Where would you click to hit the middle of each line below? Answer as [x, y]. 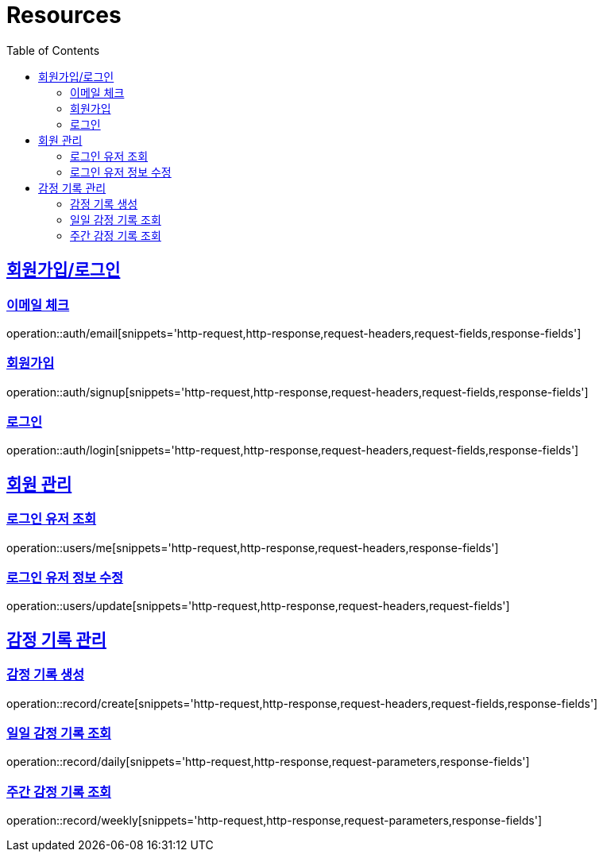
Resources [64, 15]
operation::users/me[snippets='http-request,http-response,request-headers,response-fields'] [253, 547]
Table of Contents [53, 50]
